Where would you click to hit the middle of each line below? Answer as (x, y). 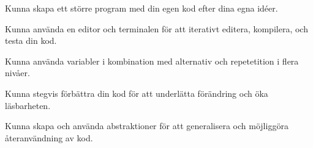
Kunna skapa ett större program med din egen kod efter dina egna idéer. (141, 8)
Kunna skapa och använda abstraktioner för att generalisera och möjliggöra (147, 126)
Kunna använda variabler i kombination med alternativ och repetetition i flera (152, 61)
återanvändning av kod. (49, 137)
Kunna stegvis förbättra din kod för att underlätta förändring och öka (137, 93)
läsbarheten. (28, 105)
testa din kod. (31, 41)
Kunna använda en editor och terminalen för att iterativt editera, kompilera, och (156, 28)
